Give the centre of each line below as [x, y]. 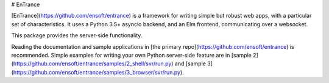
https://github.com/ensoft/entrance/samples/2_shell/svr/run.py [92, 63]
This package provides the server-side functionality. [77, 35]
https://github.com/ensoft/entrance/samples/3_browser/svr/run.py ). [98, 72]
